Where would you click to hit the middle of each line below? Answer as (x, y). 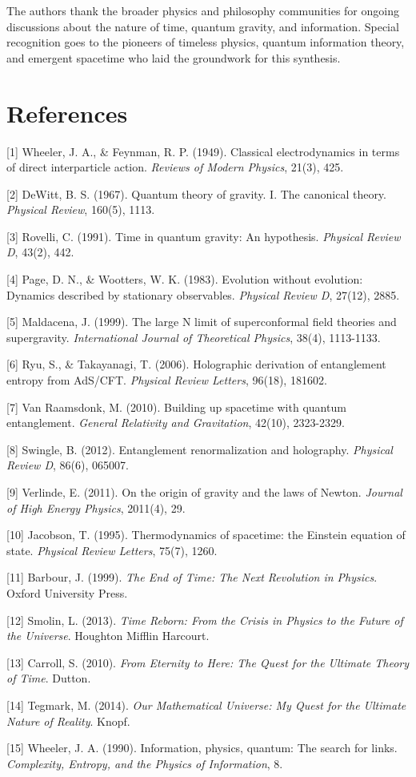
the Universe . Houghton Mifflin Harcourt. (108, 636)
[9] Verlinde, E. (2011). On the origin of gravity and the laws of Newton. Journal (204, 492)
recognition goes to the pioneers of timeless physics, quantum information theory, (206, 42)
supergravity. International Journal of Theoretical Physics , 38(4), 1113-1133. (194, 337)
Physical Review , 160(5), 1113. (81, 209)
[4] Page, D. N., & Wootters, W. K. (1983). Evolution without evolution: (185, 279)
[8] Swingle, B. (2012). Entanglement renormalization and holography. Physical (200, 449)
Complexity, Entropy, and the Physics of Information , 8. (145, 763)
